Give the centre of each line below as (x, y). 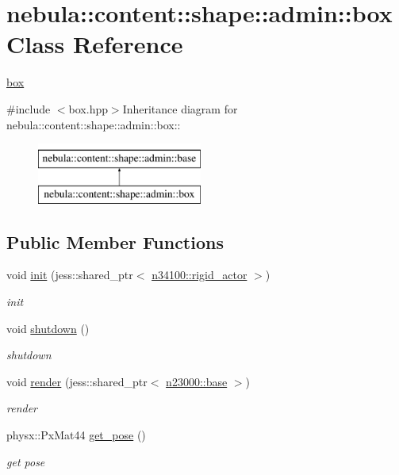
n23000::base (197, 381)
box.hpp (88, 108)
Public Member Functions (115, 241)
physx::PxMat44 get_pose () (76, 435)
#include (29, 108)
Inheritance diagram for (180, 108)
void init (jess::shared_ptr (70, 275)
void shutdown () (48, 328)
